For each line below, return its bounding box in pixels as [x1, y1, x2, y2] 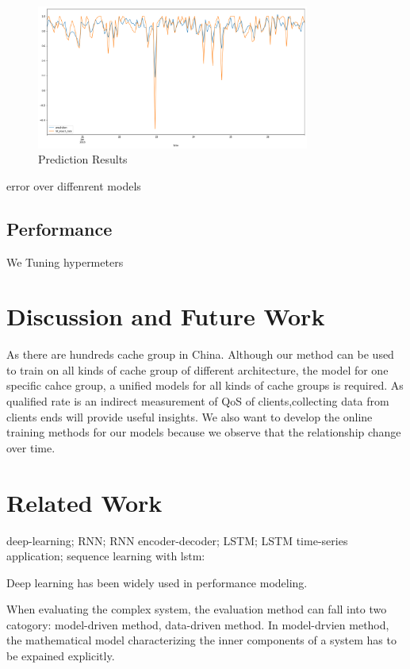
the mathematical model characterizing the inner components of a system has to [6, 632, 397, 648]
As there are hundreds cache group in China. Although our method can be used [6, 346, 394, 363]
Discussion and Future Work [6, 300, 325, 333]
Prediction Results [38, 151, 128, 167]
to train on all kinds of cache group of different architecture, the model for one [6, 361, 389, 378]
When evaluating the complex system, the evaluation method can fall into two [6, 601, 387, 617]
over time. [6, 439, 56, 456]
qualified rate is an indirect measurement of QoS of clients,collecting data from [6, 393, 389, 409]
